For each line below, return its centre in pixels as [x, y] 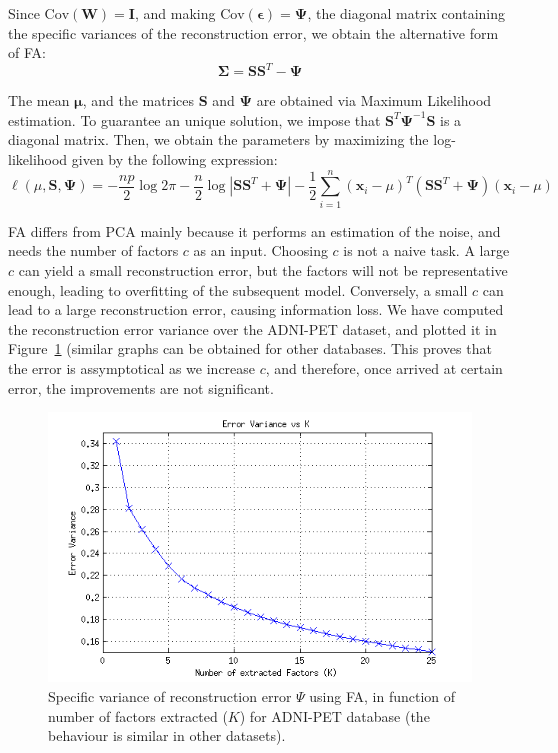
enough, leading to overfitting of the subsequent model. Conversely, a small [238, 289]
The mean [39, 100]
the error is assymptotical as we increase [132, 367]
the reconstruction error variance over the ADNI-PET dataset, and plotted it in [252, 328]
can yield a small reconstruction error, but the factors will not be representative [263, 269]
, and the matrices [138, 100]
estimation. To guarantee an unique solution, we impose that [194, 119]
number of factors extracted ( [138, 715]
